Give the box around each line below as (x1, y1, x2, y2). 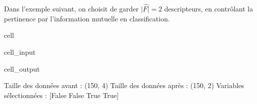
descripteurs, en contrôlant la (164, 3, 253, 14)
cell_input (4, 47, 36, 57)
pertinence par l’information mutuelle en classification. (4, 13, 170, 23)
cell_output (4, 63, 40, 74)
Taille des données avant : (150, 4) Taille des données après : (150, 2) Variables (4, 80, 245, 91)
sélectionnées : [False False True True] (4, 90, 119, 100)
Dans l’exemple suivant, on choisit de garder (4, 3, 139, 14)
